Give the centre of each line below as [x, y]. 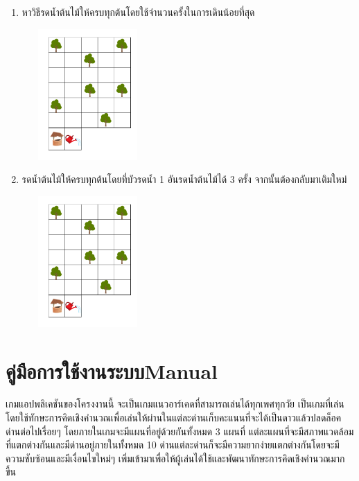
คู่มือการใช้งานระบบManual [112, 370]
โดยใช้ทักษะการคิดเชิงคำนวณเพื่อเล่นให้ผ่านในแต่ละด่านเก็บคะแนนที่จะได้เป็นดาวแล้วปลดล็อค [174, 418]
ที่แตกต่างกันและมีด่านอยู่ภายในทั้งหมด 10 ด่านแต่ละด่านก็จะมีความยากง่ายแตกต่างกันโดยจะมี [173, 445]
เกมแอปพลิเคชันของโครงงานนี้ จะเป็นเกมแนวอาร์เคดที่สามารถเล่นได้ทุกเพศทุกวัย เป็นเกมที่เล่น [175, 404]
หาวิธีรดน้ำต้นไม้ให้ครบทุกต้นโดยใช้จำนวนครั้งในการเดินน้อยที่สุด [138, 12]
